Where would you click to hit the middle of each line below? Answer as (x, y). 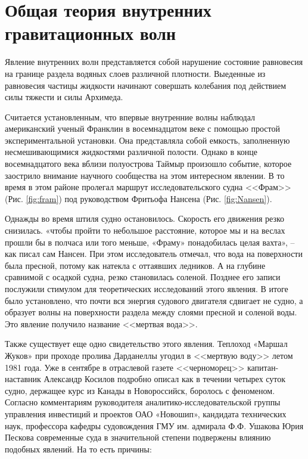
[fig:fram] (42, 198)
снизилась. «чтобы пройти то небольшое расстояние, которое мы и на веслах (145, 230)
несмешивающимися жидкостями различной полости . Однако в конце (131, 152)
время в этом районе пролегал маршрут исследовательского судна (124, 187)
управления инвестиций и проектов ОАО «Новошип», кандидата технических (146, 413)
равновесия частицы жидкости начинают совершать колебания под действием (146, 85)
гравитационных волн (91, 33)
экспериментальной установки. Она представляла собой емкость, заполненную (147, 140)
